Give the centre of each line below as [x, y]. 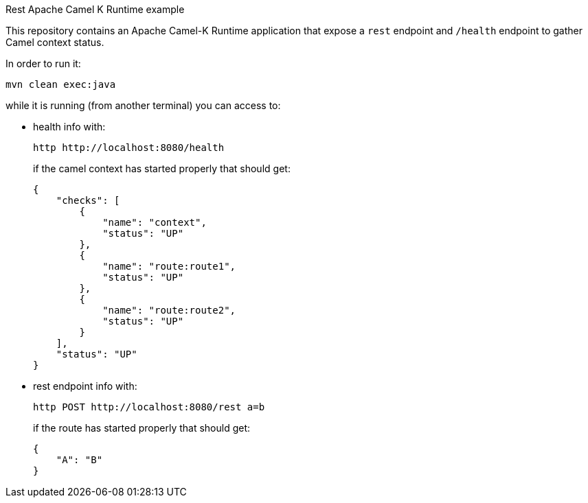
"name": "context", [155, 222]
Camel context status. [55, 42]
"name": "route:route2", [169, 310]
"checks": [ [88, 200]
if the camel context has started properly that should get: [162, 168]
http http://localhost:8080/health [129, 148]
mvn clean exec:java [61, 84]
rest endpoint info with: [85, 386]
